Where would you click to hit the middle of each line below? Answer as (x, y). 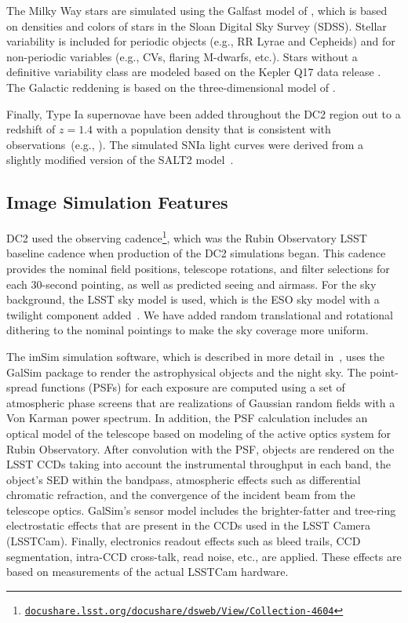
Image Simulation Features (117, 202)
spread (22, 387)
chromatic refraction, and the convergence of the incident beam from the (181, 495)
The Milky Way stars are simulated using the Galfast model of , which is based (197, 10)
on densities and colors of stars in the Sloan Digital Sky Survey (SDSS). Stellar (197, 26)
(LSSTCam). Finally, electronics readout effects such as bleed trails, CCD (184, 541)
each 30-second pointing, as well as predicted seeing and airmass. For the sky (191, 284)
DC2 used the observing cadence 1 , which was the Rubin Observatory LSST (187, 237)
